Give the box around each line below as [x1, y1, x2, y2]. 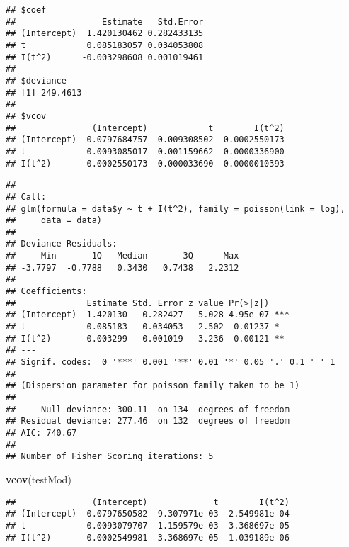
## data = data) [6, 215, 103, 226]
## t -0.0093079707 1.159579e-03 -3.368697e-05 [6, 520, 290, 531]
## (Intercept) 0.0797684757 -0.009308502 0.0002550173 [6, 135, 285, 145]
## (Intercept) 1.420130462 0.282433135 [6, 28, 204, 39]
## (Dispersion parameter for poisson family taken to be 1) [6, 380, 300, 391]
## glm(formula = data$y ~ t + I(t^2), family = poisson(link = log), [6, 203, 345, 214]
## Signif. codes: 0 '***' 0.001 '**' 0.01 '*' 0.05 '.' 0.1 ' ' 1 [6, 357, 336, 368]
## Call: [6, 191, 47, 202]
